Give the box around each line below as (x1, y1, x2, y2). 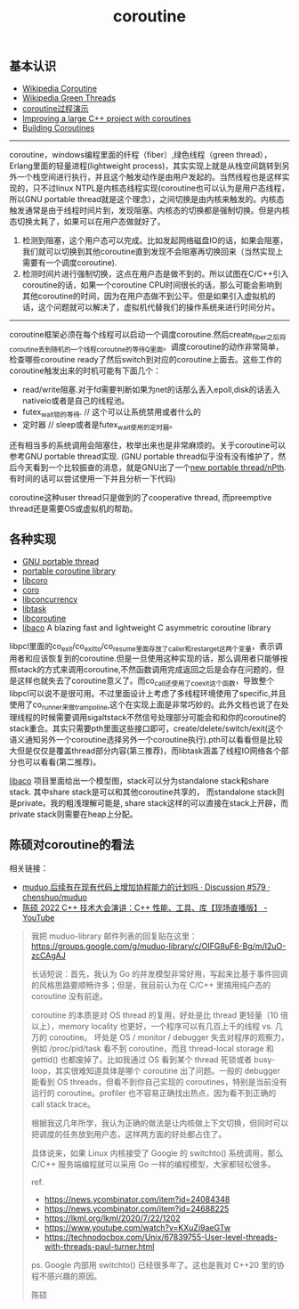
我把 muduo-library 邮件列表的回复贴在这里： (30, 931, 198, 941)
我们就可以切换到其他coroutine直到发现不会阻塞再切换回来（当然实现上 (21, 246, 284, 256)
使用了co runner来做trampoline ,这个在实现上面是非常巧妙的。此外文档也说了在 (9, 699, 282, 711)
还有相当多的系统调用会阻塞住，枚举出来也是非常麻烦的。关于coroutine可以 (9, 439, 287, 451)
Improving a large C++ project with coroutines (21, 113, 191, 124)
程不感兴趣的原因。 (30, 1271, 102, 1281)
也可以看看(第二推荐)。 (16, 757, 101, 767)
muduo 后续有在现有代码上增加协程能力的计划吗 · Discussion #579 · (21, 882, 271, 892)
